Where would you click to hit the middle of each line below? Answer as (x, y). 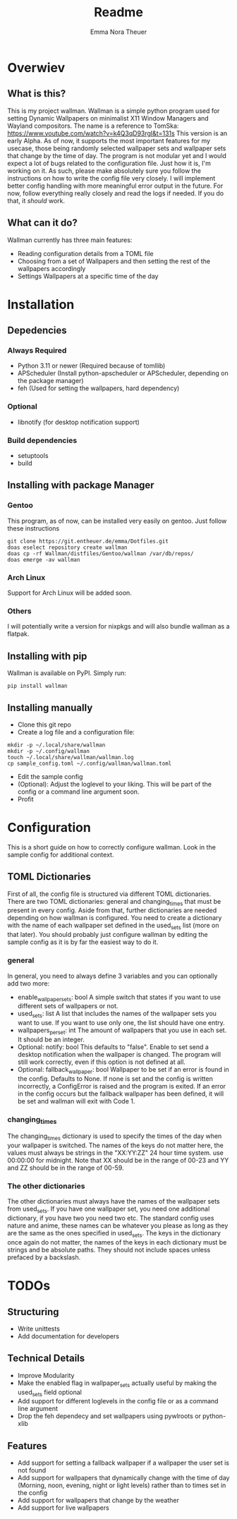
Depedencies (37, 331)
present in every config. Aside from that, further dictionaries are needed (112, 910)
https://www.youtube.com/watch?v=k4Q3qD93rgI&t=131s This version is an (117, 133)
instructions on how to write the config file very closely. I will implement (111, 178)
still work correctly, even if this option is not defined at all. (101, 1062)
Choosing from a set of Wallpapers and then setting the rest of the (114, 261)
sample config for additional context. (61, 854)
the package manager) (50, 381)
